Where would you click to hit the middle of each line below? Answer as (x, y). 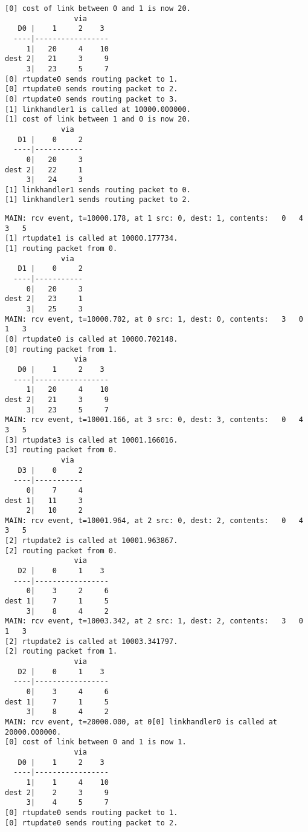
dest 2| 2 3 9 (57, 792)
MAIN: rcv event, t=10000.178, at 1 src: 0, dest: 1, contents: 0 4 (154, 219)
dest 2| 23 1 (44, 299)
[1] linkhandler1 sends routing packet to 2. (98, 200)
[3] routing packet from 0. (61, 450)
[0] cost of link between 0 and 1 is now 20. (98, 8)
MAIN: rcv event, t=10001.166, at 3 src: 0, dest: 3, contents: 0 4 (154, 420)
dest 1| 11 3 (44, 500)
